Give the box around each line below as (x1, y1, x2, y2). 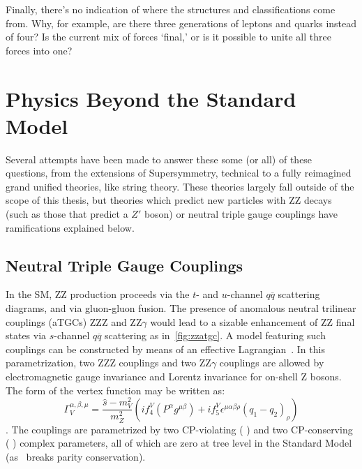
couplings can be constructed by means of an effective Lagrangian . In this (6, 341, 325, 356)
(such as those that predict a (6, 207, 128, 221)
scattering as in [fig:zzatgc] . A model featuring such (105, 328, 326, 343)
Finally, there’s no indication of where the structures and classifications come (6, 2, 335, 16)
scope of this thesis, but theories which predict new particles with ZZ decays (6, 193, 332, 207)
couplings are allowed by (219, 355, 324, 370)
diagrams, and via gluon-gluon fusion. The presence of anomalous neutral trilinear (6, 301, 356, 315)
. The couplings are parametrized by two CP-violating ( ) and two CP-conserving (6, 422, 353, 436)
